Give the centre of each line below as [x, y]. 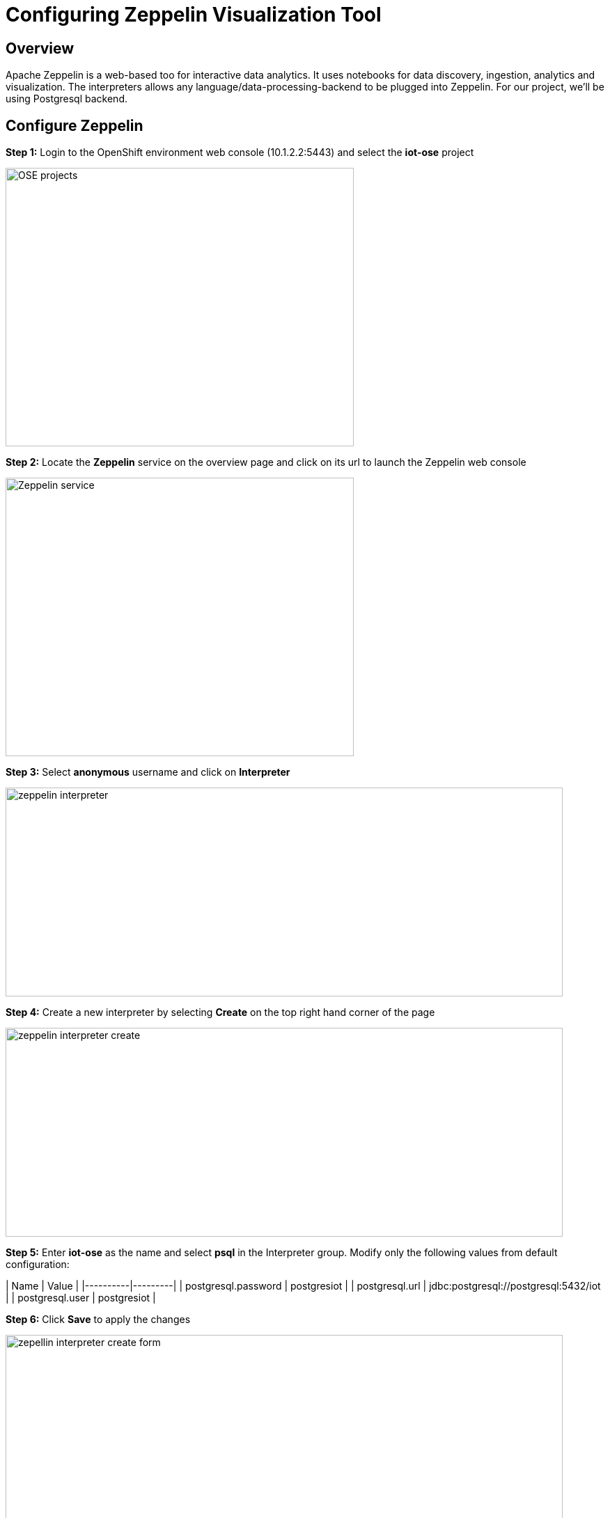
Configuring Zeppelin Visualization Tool [194, 15]
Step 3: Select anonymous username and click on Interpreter [148, 772]
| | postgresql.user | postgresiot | [81, 1298]
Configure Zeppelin [75, 125]
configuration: [38, 1265]
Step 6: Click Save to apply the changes [98, 1320]
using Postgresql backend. [67, 99]
